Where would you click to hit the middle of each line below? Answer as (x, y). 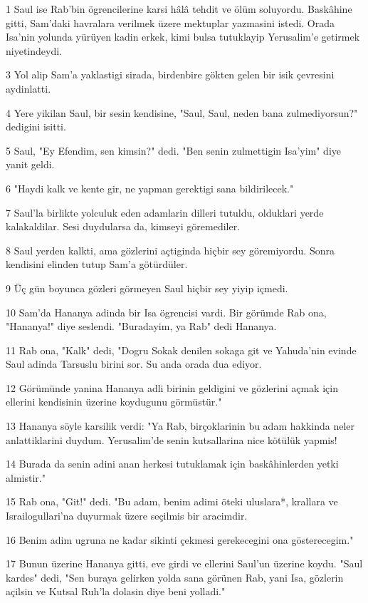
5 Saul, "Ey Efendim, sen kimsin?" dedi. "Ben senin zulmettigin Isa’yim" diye (174, 150)
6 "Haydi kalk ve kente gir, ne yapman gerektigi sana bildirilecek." (150, 188)
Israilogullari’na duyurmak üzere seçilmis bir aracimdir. (127, 516)
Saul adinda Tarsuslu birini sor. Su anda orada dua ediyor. (134, 364)
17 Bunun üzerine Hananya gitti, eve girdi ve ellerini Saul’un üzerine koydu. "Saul (184, 563)
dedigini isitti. (36, 127)
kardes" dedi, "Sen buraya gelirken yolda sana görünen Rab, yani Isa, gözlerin (175, 577)
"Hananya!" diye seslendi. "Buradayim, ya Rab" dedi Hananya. (141, 326)
